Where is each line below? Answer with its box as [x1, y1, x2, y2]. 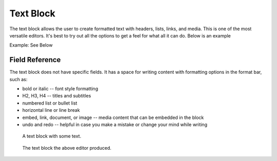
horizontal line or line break [22, 107, 80, 113]
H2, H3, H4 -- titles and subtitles [22, 93, 91, 99]
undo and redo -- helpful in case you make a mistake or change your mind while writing [22, 121, 208, 128]
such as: [9, 76, 28, 82]
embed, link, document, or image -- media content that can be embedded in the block [22, 114, 204, 120]
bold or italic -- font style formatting [22, 86, 98, 92]
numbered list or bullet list [22, 100, 77, 106]
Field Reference [9, 55, 61, 64]
